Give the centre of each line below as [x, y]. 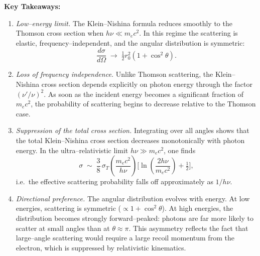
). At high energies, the [198, 208]
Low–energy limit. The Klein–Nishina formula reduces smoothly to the [124, 23]
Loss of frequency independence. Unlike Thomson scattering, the [114, 74]
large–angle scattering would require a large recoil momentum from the [125, 238]
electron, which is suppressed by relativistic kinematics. [101, 247]
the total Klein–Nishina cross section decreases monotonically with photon [130, 140]
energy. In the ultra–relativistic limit [72, 150]
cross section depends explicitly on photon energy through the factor [147, 84]
